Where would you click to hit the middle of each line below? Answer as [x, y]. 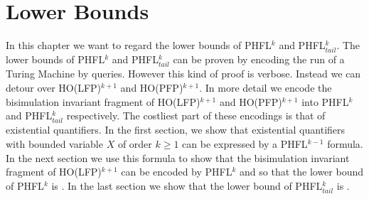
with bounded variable [54, 143]
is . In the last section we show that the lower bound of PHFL [187, 185]
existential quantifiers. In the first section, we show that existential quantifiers [176, 130]
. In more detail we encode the [266, 88]
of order [135, 143]
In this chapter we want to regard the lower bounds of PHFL [139, 45]
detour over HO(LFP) [54, 88]
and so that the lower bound [302, 172]
